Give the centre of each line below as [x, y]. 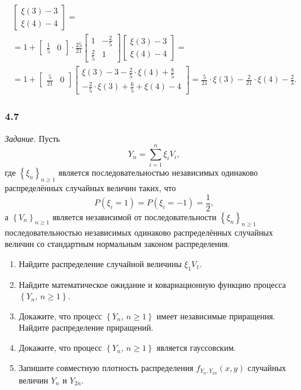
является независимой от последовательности [134, 216]
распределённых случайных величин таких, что [91, 188]
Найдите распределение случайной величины [100, 263]
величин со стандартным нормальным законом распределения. [118, 244]
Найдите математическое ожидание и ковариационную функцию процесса [152, 284]
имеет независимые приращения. [216, 316]
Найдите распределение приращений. [86, 327]
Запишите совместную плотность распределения [106, 367]
